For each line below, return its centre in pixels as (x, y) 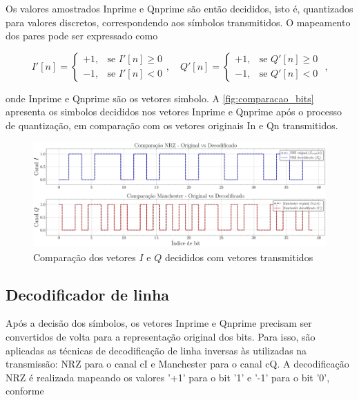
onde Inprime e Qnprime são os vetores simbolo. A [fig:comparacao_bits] (160, 98)
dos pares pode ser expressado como (82, 36)
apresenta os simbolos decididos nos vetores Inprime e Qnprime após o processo (174, 112)
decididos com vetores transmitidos (239, 257)
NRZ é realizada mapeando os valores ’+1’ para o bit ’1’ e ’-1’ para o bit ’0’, (168, 377)
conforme (25, 391)
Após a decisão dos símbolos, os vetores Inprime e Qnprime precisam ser (159, 323)
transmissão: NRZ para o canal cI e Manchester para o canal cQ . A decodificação (177, 364)
